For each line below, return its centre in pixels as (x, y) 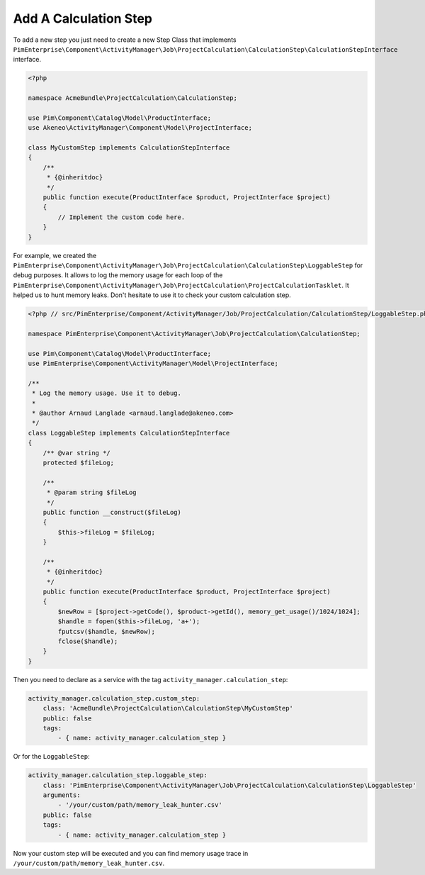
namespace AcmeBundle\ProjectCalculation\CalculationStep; (132, 98)
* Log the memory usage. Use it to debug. (107, 393)
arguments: (62, 795)
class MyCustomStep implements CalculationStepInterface (129, 148)
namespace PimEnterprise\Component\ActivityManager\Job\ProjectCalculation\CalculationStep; (194, 334)
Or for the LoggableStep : (51, 757)
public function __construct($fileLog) (112, 512)
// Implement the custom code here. (121, 217)
